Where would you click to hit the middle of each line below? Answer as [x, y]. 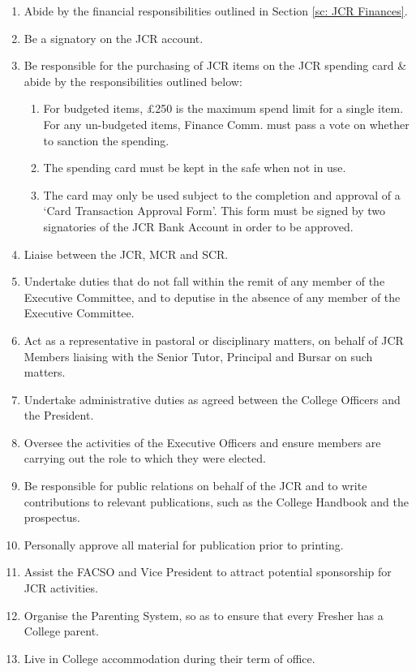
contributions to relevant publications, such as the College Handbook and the [216, 501]
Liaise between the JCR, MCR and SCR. [126, 254]
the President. [59, 415]
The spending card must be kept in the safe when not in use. [195, 168]
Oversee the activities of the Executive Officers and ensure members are [202, 442]
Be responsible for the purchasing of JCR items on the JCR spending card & [215, 65]
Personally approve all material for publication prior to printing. [184, 544]
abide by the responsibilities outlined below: [133, 81]
